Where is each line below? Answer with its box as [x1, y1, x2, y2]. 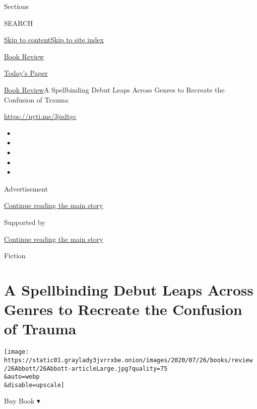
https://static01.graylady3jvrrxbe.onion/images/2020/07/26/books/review [4, 356, 253, 364]
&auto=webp [4, 373, 40, 381]
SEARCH [4, 17, 33, 28]
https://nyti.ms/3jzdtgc [4, 111, 76, 121]
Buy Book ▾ [4, 396, 41, 406]
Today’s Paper [4, 68, 48, 78]
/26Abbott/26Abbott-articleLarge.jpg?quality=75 [4, 365, 168, 372]
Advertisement [4, 183, 48, 194]
